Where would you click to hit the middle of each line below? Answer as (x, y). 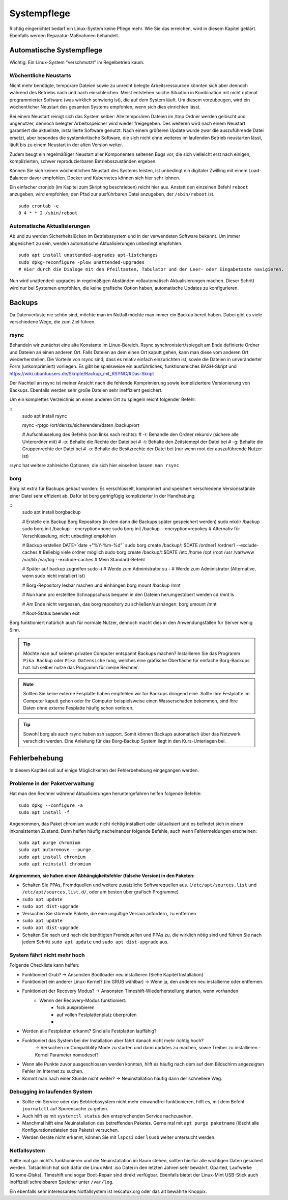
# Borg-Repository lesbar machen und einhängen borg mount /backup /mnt (101, 585)
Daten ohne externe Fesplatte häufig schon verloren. (78, 707)
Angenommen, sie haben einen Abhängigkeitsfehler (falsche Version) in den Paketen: (102, 876)
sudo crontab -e (39, 206)
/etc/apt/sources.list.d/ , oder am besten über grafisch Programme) (100, 892)
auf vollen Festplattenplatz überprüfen (97, 1015)
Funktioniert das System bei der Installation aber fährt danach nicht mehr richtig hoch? (113, 1040)
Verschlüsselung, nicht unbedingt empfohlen (69, 536)
